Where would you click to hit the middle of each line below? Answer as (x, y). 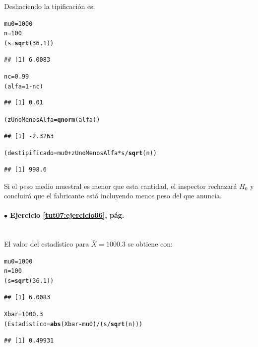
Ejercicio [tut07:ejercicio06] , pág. (67, 215)
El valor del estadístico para (47, 244)
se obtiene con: (150, 244)
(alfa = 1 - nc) (24, 86)
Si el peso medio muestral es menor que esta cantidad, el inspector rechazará (121, 186)
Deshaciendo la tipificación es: (50, 6)
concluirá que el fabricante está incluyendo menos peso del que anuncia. (113, 196)
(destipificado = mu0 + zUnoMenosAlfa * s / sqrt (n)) (80, 153)
